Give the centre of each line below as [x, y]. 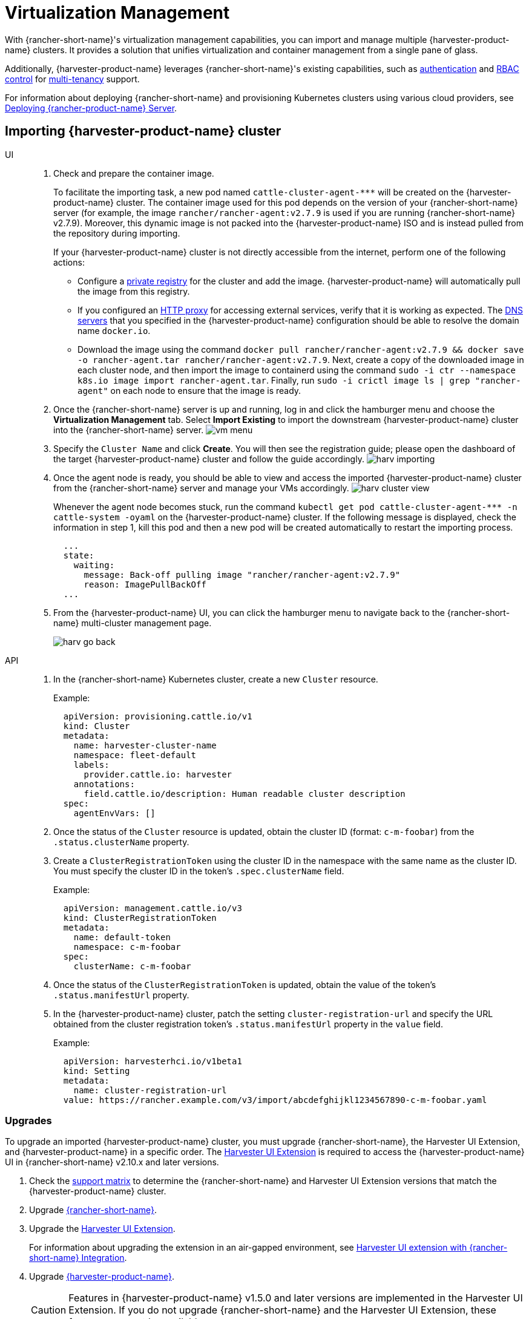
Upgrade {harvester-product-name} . [102, 1277]
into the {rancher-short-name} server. [129, 430]
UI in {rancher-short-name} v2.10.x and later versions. [112, 1162]
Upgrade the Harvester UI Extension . [102, 1229]
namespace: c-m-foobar [127, 947]
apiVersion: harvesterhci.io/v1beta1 [153, 1061]
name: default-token [122, 937]
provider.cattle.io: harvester [158, 774]
